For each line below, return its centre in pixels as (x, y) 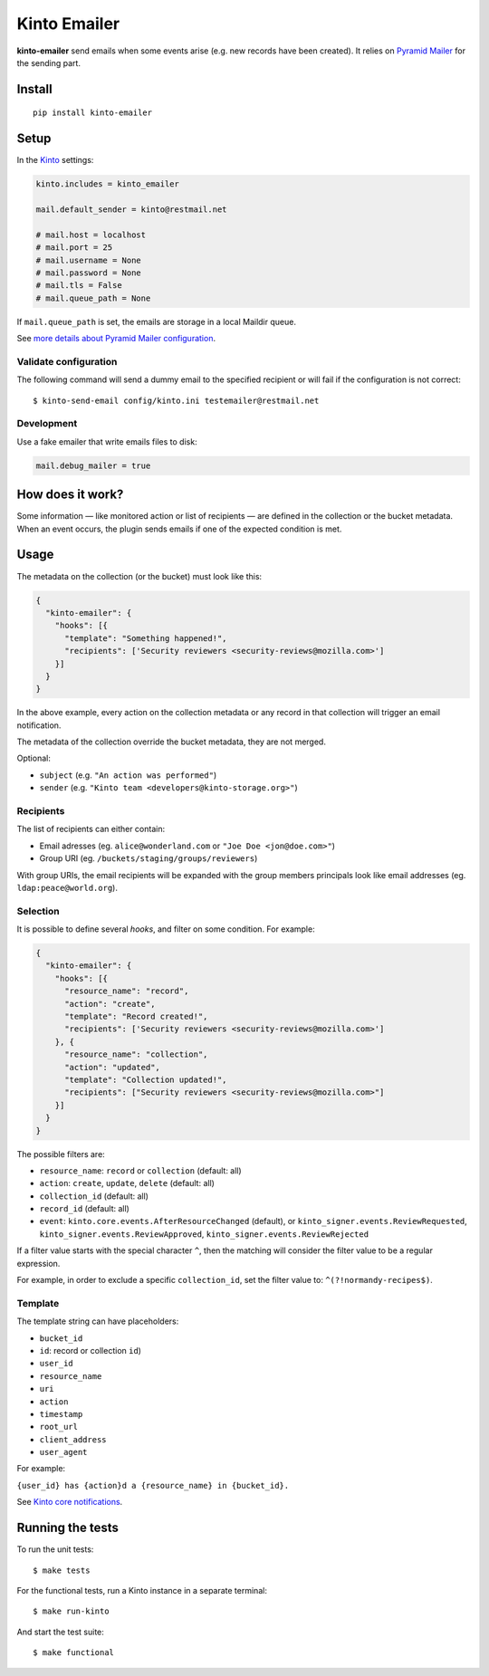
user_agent (63, 1452)
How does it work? (70, 495)
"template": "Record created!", (136, 1017)
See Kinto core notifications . (70, 1502)
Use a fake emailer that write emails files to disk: (107, 441)
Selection (38, 911)
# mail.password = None (89, 273)
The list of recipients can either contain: (91, 829)
